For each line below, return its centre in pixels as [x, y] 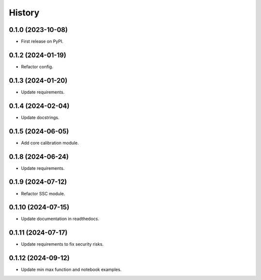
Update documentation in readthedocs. [60, 219]
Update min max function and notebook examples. [71, 270]
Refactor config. [37, 66]
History [24, 13]
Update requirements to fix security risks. [62, 244]
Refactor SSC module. [43, 193]
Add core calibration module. [50, 143]
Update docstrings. [40, 117]
